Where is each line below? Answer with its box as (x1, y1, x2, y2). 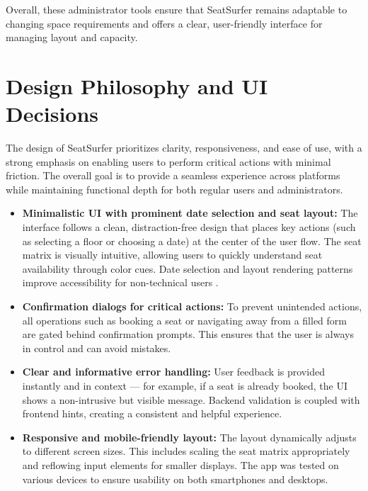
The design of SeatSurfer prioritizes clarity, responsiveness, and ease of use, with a (6, 140, 362, 155)
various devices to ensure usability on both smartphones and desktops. (22, 471, 328, 486)
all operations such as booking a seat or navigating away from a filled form (22, 312, 347, 327)
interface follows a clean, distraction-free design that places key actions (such (22, 220, 356, 235)
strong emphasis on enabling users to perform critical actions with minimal (6, 154, 331, 169)
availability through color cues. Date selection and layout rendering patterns (22, 261, 353, 276)
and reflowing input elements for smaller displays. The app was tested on (22, 457, 339, 472)
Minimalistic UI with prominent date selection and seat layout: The (22, 205, 358, 220)
